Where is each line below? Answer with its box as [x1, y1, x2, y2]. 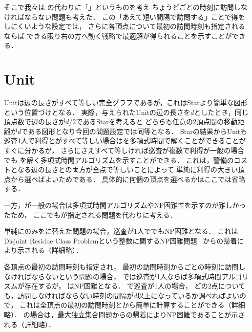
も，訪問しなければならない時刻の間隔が [4, 290, 134, 300]
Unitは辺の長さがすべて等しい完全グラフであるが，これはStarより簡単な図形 [4, 97, 248, 108]
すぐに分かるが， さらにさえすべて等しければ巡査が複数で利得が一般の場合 [4, 145, 244, 155]
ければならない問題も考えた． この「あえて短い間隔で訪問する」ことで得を [4, 11, 245, 22]
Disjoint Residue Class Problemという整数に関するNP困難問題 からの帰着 [4, 235, 237, 245]
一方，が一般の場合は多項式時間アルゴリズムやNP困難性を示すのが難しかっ [4, 200, 246, 210]
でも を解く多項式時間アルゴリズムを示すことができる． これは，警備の [4, 155, 234, 165]
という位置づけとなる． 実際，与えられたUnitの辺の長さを [4, 107, 190, 117]
